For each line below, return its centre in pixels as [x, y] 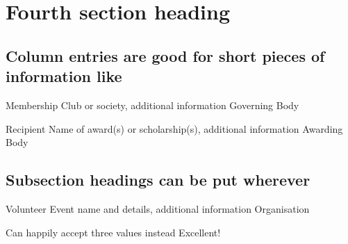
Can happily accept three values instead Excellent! [113, 232]
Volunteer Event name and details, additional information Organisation [158, 208]
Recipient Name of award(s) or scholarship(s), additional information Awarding [174, 128]
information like [64, 76]
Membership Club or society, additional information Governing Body [152, 105]
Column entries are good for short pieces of [165, 55]
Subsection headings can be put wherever [158, 180]
